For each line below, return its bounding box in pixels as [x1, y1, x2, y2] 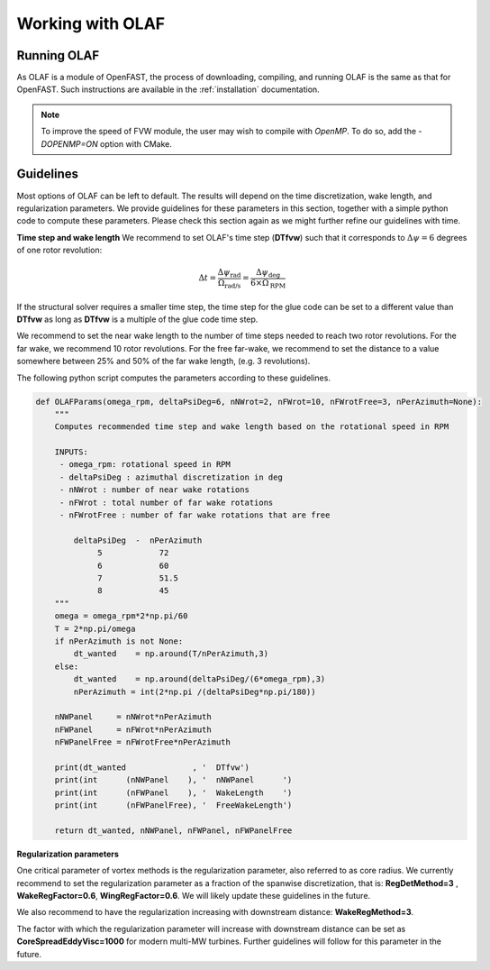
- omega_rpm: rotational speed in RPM [59, 460, 231, 470]
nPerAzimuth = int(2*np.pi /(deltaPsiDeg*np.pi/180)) [73, 686, 316, 697]
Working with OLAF [16, 14, 166, 33]
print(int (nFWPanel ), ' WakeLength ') [54, 787, 293, 798]
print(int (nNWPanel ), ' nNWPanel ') [54, 775, 293, 785]
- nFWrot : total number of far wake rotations [59, 497, 274, 508]
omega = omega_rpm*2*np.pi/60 [54, 611, 188, 621]
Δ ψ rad [217, 267, 241, 279]
